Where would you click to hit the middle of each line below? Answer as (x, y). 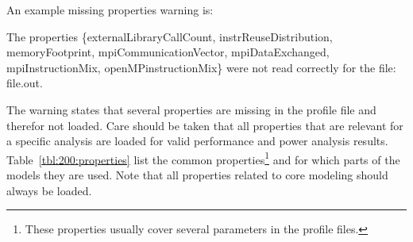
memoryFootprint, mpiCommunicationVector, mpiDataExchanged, (168, 52)
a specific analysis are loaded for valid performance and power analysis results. (197, 141)
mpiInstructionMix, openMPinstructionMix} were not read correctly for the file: (201, 67)
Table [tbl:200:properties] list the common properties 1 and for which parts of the (203, 158)
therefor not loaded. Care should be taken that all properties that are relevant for (205, 125)
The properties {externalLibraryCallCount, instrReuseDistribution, (170, 36)
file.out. (25, 83)
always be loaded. (49, 190)
